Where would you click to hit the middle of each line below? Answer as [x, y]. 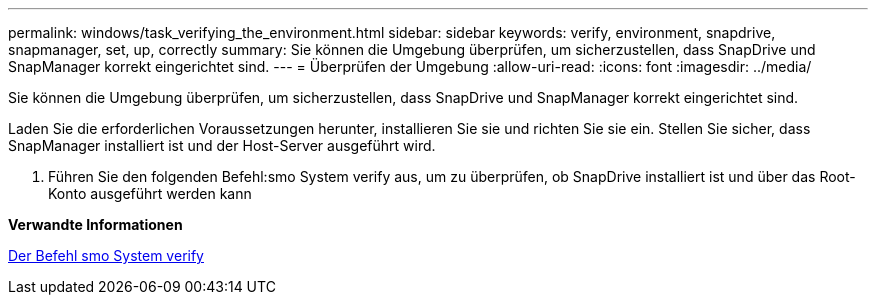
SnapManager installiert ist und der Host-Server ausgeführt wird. [222, 145]
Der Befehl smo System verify [106, 255]
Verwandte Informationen [95, 224]
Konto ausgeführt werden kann [150, 193]
